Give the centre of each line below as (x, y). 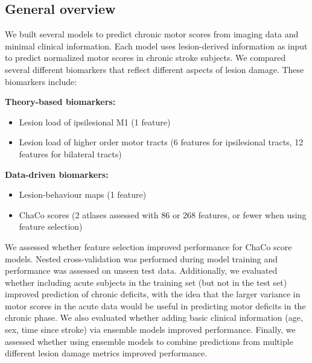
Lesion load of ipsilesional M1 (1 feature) (95, 122)
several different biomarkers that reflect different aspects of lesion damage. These (154, 69)
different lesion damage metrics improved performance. (106, 353)
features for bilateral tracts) (70, 153)
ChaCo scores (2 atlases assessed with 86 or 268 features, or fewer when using (163, 214)
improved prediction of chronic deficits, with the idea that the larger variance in (153, 294)
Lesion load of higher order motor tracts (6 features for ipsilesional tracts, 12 (161, 142)
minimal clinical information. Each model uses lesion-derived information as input (156, 46)
